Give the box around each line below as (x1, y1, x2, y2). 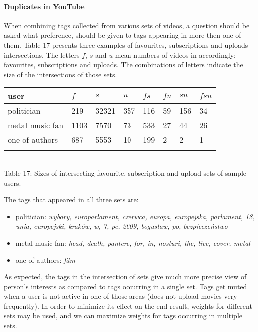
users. (4, 177, 21, 188)
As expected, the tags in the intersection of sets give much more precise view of (4, 271, 247, 282)
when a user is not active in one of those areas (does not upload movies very (4, 291, 237, 301)
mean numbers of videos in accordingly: (115, 49, 236, 60)
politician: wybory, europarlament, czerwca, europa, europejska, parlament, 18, (15, 211, 255, 221)
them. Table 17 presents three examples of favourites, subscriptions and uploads (4, 39, 248, 50)
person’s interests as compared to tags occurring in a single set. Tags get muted (4, 281, 247, 291)
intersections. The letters (4, 49, 80, 60)
